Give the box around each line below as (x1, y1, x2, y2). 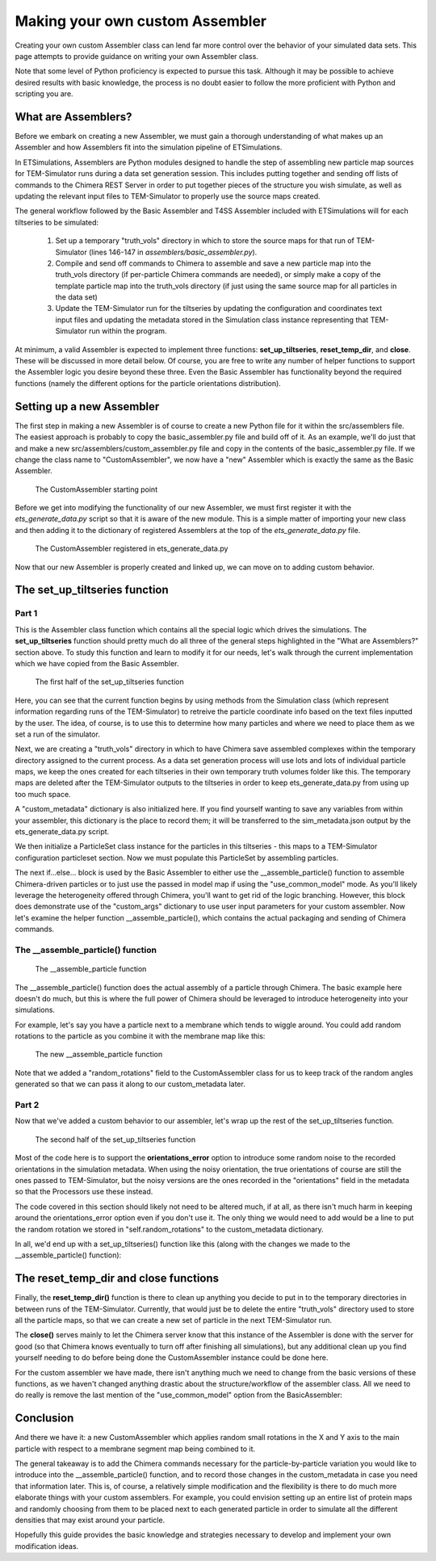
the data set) (55, 292, 99, 302)
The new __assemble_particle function (35, 1050, 163, 1060)
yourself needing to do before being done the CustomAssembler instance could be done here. (15, 1353, 329, 1362)
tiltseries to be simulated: (15, 217, 99, 227)
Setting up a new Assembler (15, 400, 160, 413)
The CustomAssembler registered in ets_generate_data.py (35, 543, 228, 553)
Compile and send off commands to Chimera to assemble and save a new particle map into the (55, 258, 371, 268)
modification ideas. (15, 1541, 79, 1551)
